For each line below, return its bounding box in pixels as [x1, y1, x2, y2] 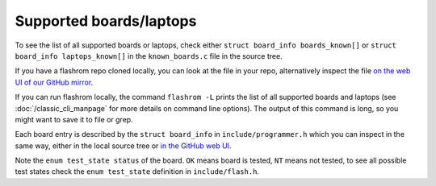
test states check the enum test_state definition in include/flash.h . [15, 167, 260, 176]
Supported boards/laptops [15, 12, 197, 30]
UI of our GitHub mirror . [15, 77, 94, 87]
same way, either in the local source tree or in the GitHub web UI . [15, 141, 232, 151]
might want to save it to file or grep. [15, 114, 133, 124]
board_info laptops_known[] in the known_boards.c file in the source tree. [15, 51, 283, 60]
